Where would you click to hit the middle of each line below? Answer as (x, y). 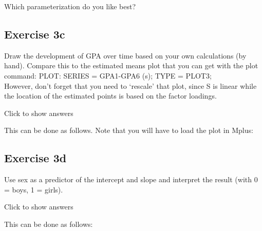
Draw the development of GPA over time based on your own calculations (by (125, 55)
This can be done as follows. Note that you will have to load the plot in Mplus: (129, 130)
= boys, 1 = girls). (34, 189)
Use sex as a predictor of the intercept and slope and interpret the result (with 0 (131, 179)
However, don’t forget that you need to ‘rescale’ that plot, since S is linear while (130, 85)
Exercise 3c (35, 34)
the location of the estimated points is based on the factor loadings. (110, 96)
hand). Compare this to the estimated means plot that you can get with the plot (131, 65)
